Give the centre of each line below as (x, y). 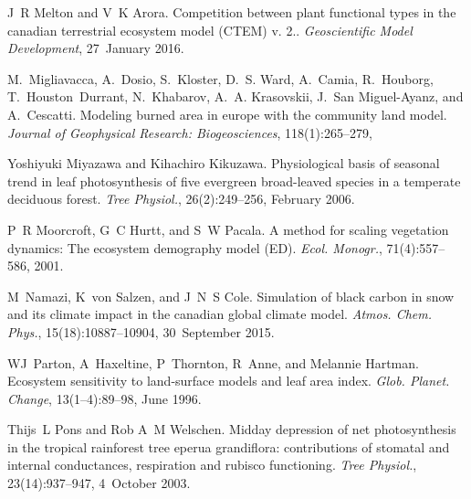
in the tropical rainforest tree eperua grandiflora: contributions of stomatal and (229, 446)
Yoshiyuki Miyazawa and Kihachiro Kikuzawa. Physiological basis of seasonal (224, 163)
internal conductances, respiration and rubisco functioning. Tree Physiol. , (212, 465)
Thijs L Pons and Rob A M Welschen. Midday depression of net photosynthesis (232, 429)
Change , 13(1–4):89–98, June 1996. (105, 398)
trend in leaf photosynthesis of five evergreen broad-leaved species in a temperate (234, 180)
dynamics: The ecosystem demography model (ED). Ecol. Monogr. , (195, 247)
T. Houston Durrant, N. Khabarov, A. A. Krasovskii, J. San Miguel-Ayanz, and (235, 96)
